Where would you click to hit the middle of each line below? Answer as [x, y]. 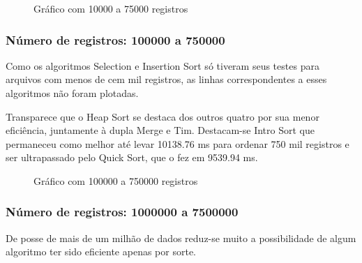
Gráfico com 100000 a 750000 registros [116, 180]
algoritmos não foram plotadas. [72, 93]
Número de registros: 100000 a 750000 [115, 39]
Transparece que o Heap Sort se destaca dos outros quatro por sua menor [163, 116]
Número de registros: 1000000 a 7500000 [122, 212]
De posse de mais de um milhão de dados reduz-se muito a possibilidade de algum [181, 238]
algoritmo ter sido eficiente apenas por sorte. [101, 251]
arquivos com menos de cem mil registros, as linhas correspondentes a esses [166, 79]
